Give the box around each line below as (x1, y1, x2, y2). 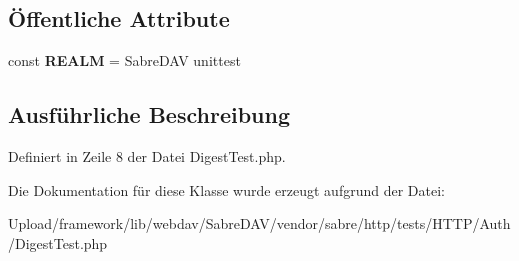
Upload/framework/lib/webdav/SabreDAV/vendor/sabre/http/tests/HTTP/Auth (8, 213, 511, 234)
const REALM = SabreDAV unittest (8, 50, 241, 71)
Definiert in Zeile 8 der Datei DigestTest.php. (8, 146, 286, 166)
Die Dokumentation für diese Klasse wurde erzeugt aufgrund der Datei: (8, 179, 445, 200)
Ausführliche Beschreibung (8, 99, 290, 130)
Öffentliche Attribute (8, 3, 230, 34)
